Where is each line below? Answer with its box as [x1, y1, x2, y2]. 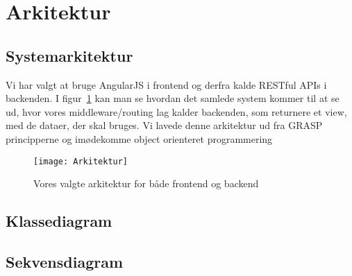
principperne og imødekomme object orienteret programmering [6, 131, 273, 146]
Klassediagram [6, 210, 112, 232]
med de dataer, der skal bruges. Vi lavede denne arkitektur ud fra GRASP [6, 118, 323, 132]
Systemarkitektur [6, 44, 133, 66]
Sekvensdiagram [6, 250, 124, 272]
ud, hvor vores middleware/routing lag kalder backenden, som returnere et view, [6, 104, 347, 119]
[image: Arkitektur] [33, 156, 128, 166]
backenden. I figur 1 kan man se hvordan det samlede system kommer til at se [6, 91, 340, 105]
